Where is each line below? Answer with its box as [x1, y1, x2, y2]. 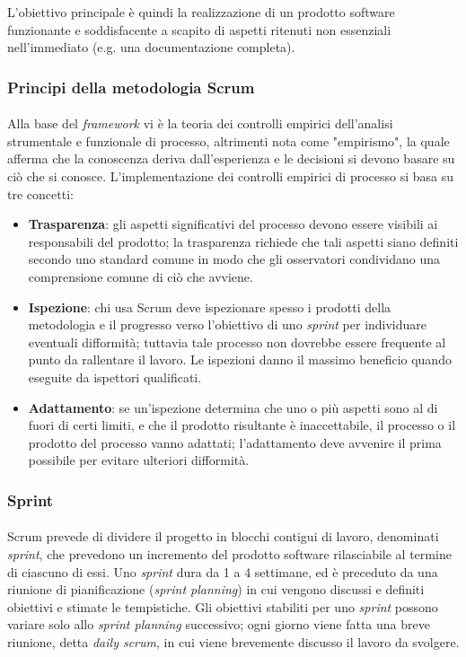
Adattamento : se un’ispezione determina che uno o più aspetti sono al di [28, 398, 438, 416]
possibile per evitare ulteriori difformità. [28, 451, 250, 469]
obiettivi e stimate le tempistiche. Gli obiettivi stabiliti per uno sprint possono [7, 597, 438, 616]
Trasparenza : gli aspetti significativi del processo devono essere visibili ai [28, 215, 438, 233]
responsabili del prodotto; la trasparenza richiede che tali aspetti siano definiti [28, 232, 459, 250]
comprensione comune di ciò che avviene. [28, 267, 253, 285]
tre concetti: [7, 184, 74, 203]
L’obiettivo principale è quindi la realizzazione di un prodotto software [7, 3, 395, 21]
